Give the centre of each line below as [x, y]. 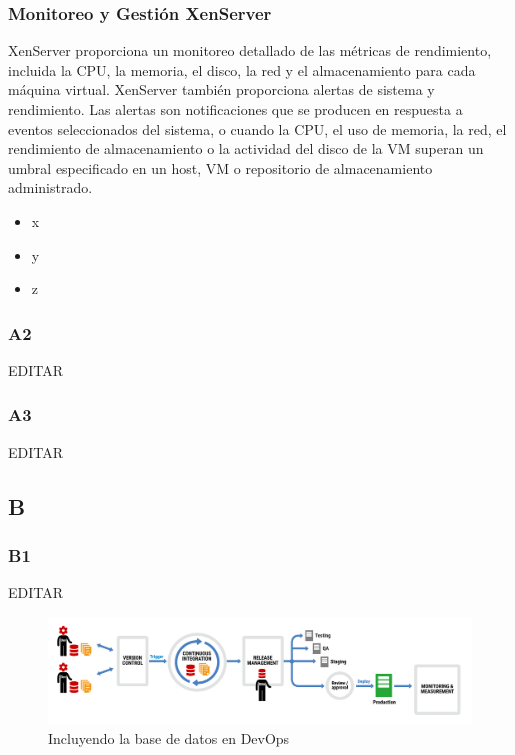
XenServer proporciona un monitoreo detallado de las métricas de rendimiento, [250, 50]
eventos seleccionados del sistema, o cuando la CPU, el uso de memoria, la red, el [257, 128]
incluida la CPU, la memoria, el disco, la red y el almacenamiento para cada [242, 69]
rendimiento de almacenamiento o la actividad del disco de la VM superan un [246, 148]
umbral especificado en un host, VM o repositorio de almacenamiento [220, 167]
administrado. [50, 187]
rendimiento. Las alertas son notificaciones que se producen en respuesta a [235, 109]
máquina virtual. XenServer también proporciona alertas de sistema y [221, 89]
